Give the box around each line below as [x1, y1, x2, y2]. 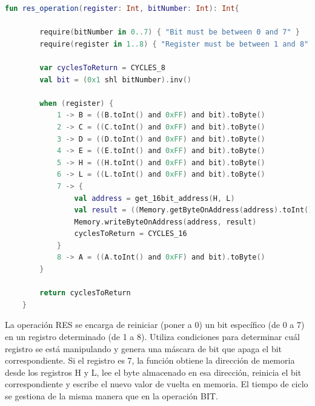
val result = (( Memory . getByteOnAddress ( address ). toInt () [74, 206, 313, 215]
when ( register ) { [39, 99, 114, 108]
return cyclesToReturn [39, 289, 131, 298]
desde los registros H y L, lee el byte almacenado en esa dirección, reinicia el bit [5, 365, 302, 378]
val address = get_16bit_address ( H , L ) [74, 194, 235, 203]
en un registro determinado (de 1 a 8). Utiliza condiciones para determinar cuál [5, 330, 300, 343]
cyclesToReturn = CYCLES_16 [74, 229, 187, 238]
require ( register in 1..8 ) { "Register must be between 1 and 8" [39, 39, 309, 48]
